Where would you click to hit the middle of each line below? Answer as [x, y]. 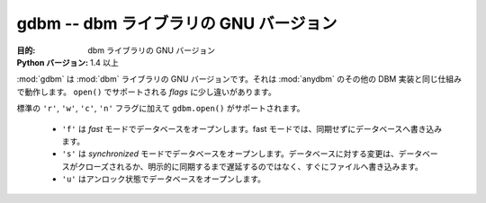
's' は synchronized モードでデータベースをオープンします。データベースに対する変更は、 [230, 154]
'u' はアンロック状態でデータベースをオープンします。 [163, 179]
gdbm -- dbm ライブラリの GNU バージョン [177, 23]
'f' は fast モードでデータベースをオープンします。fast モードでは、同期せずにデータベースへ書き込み [252, 128]
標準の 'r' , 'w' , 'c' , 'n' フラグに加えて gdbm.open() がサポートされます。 [161, 109]
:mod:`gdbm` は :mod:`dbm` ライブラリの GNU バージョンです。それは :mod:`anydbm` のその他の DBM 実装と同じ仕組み [239, 79]
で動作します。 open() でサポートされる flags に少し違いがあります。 [146, 92]
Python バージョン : [53, 62]
